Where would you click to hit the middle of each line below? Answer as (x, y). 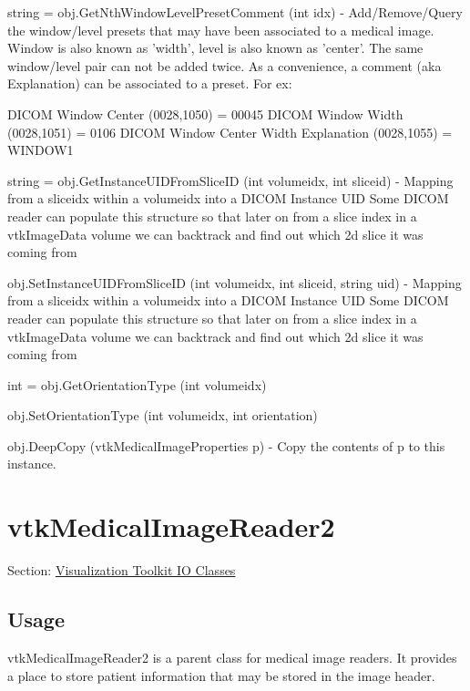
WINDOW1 (41, 150)
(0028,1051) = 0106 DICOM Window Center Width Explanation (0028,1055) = (230, 132)
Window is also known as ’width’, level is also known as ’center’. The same (215, 48)
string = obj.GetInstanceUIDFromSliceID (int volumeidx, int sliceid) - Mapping (230, 180)
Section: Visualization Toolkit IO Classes (122, 570)
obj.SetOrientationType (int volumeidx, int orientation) (163, 415)
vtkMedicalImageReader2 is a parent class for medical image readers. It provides (232, 657)
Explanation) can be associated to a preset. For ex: (150, 83)
